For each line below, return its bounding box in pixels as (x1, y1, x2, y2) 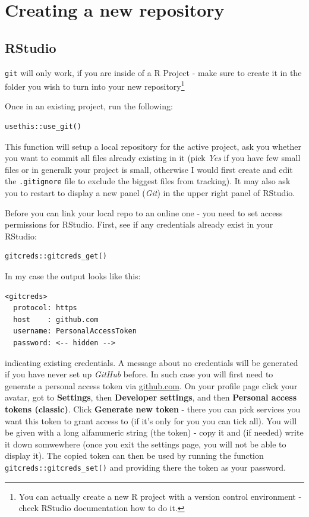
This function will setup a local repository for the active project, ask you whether (5, 140, 302, 152)
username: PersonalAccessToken (13, 327, 137, 336)
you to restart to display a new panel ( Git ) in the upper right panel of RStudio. (5, 187, 295, 199)
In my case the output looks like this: (5, 270, 141, 282)
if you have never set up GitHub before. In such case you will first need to (5, 368, 273, 380)
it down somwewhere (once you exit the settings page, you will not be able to (5, 437, 286, 450)
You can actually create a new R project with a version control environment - (18, 490, 302, 502)
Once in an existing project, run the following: (5, 100, 173, 112)
